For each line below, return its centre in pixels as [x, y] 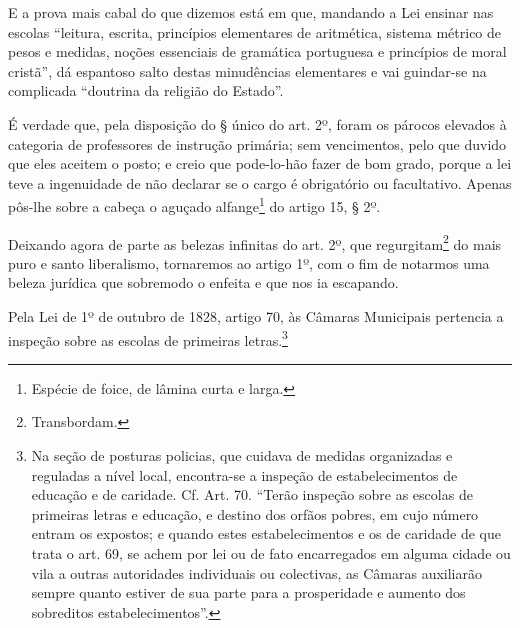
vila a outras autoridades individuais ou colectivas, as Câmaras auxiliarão [256, 572]
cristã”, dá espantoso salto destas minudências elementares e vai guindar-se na [247, 70]
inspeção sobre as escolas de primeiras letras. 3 [148, 338]
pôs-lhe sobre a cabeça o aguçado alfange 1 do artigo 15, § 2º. [194, 204]
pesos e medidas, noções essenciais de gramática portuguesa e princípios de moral [257, 51]
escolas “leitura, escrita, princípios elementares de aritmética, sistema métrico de [255, 31]
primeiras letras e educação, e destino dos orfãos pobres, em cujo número [255, 513]
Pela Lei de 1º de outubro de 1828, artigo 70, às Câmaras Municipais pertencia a [256, 316]
